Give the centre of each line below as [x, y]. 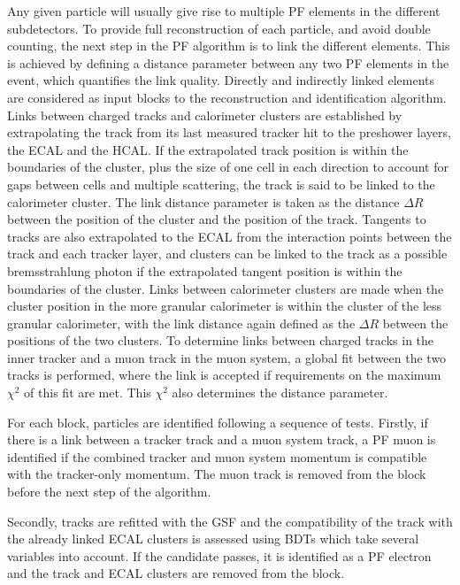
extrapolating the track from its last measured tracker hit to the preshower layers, [229, 132]
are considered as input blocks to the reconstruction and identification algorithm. [227, 97]
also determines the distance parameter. [280, 393]
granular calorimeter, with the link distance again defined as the [181, 323]
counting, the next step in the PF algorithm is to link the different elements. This [229, 46]
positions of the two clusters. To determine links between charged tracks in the [221, 340]
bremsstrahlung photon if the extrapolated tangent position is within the [205, 270]
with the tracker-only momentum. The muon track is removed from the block [217, 474]
